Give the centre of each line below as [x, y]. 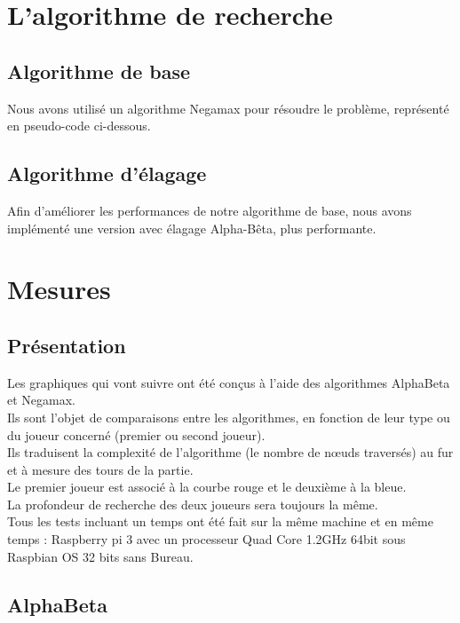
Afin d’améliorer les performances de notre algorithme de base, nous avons [210, 210]
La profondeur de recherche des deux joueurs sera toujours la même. [193, 504]
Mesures [59, 289]
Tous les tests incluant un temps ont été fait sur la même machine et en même [220, 521]
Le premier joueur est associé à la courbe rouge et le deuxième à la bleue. [207, 487]
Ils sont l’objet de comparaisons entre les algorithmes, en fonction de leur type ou [229, 417]
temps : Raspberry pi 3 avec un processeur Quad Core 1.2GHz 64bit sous [206, 539]
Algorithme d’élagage [107, 173]
